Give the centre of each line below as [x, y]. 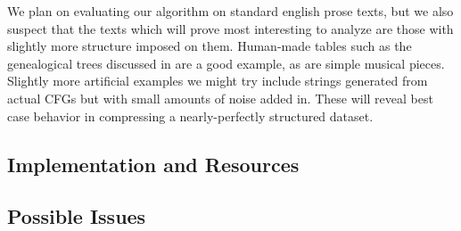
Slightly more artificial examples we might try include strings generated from [218, 81]
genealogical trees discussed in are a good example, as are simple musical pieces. [226, 63]
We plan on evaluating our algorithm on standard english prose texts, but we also [230, 11]
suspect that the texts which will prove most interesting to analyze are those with [230, 28]
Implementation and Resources [153, 164]
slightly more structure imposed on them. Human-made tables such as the [210, 46]
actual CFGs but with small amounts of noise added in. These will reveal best [220, 98]
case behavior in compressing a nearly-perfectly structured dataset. [190, 115]
